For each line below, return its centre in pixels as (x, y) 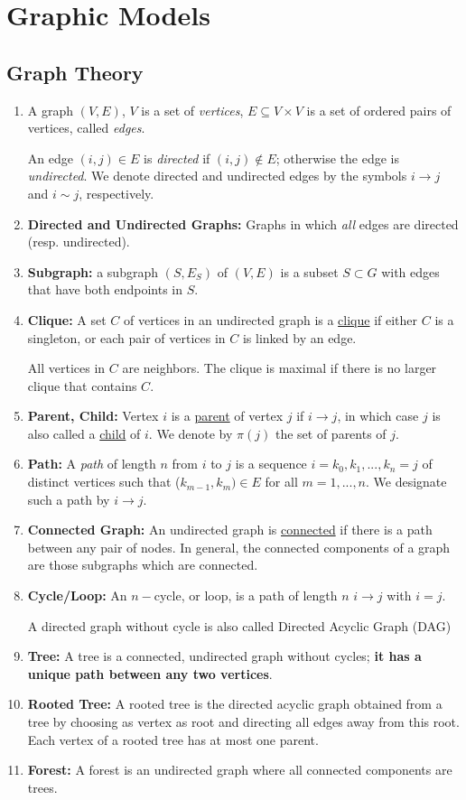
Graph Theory (75, 72)
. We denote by (191, 433)
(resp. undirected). (79, 242)
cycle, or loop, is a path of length (246, 595)
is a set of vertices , (192, 110)
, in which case (378, 416)
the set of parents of (331, 433)
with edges (410, 271)
